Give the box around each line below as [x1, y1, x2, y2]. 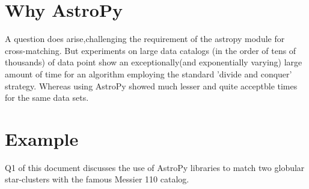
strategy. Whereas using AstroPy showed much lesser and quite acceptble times [5, 79, 298, 92]
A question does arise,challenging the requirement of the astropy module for [5, 32, 285, 45]
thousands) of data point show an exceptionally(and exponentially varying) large [5, 56, 302, 68]
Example [5, 126, 79, 151]
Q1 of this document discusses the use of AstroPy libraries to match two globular [5, 161, 305, 173]
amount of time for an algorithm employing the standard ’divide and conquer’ [5, 67, 292, 80]
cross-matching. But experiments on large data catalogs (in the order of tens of [5, 44, 296, 56]
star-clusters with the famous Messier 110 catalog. [5, 173, 189, 185]
